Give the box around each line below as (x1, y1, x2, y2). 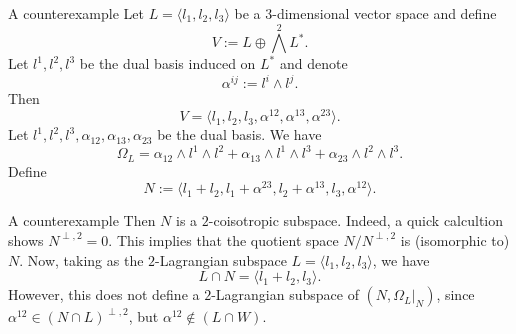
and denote (279, 53, 348, 74)
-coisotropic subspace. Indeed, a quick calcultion (208, 210, 504, 231)
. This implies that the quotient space (108, 229, 339, 250)
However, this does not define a (8, 284, 200, 305)
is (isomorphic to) (400, 229, 510, 250)
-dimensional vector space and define (272, 3, 497, 23)
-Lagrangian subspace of (211, 284, 359, 305)
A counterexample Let (8, 3, 144, 23)
